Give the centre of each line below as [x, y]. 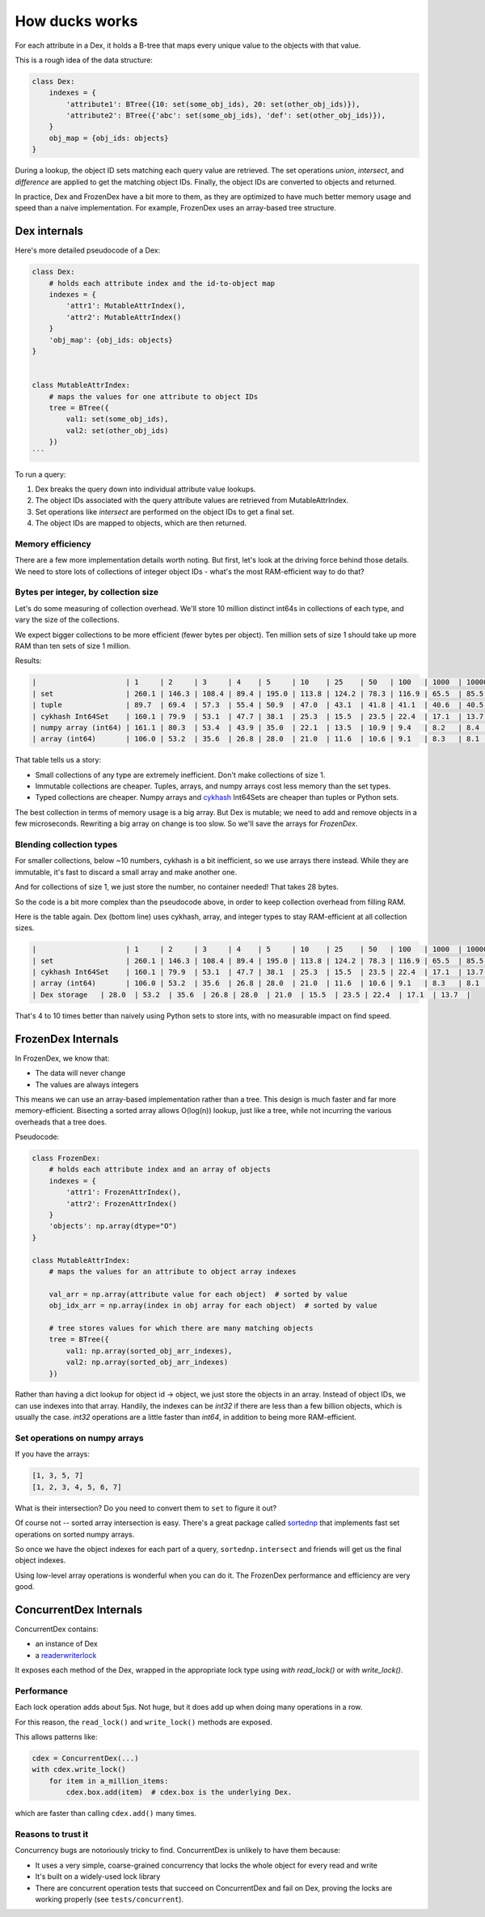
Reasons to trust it [52, 1834]
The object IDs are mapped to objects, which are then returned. [141, 523]
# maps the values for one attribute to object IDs [154, 396]
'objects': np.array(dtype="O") [113, 1226]
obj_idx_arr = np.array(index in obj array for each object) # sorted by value [213, 1306]
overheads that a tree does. [61, 1122]
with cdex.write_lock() [79, 1770]
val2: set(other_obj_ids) [117, 430]
